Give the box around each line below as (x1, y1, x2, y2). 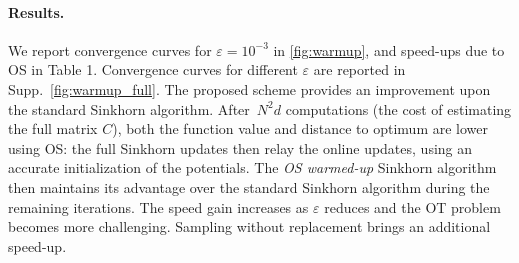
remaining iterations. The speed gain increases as (8, 196, 309, 217)
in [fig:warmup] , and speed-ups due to (273, 39, 505, 60)
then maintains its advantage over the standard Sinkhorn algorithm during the (8, 176, 490, 197)
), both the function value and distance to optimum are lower (112, 118, 489, 139)
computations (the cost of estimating (285, 98, 512, 119)
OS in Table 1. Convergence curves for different (8, 59, 298, 80)
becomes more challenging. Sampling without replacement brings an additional (8, 216, 491, 237)
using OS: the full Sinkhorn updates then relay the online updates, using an (8, 137, 473, 158)
